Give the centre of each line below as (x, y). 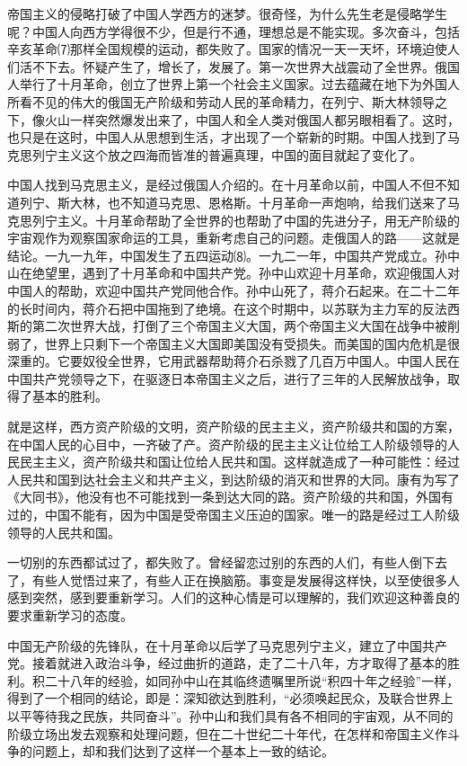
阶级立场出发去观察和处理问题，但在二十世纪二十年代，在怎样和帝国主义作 (227, 733)
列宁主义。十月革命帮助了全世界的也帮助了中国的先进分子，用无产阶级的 (246, 220)
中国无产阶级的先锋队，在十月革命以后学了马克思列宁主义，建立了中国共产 (227, 645)
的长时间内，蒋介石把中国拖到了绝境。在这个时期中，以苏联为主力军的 (215, 308)
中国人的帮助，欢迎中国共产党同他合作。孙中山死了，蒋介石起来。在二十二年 (233, 290)
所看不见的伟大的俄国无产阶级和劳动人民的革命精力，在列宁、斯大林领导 (221, 101)
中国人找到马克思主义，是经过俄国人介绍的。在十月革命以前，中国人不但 (221, 185)
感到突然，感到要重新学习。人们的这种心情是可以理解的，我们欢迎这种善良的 (233, 597)
